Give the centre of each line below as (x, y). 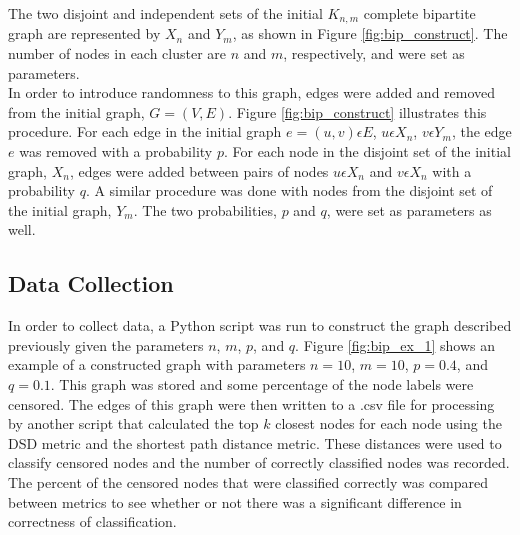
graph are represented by (84, 33)
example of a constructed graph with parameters (157, 364)
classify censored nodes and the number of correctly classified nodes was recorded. (259, 462)
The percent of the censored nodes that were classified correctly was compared (248, 481)
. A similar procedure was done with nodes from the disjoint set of (289, 190)
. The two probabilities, (205, 209)
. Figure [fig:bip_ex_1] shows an (395, 344)
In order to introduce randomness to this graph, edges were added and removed (252, 92)
